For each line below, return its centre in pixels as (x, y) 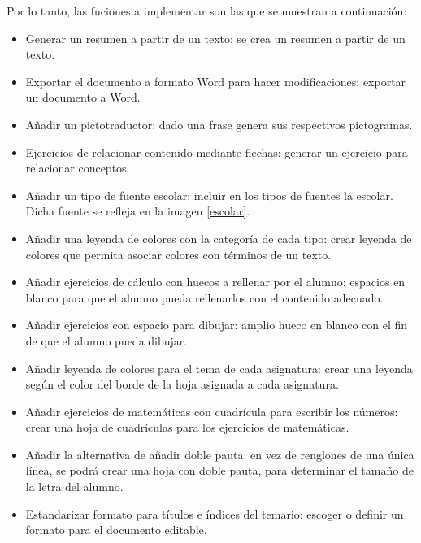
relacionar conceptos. (78, 168)
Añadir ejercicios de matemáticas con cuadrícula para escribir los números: (212, 411)
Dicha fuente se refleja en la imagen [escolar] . (138, 211)
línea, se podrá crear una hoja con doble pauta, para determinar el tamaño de (219, 470)
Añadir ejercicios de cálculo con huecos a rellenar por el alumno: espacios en (215, 282)
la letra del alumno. (74, 487)
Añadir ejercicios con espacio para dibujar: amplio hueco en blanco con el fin (217, 325)
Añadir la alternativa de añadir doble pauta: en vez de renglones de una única (220, 454)
